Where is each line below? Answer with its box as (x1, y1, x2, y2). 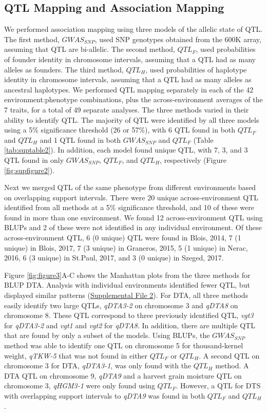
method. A (215, 360, 249, 371)
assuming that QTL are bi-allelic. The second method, (4, 44, 175, 54)
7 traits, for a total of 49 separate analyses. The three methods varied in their (4, 104, 249, 115)
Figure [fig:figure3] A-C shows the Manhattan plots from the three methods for (4, 269, 251, 280)
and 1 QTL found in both (40, 134, 121, 145)
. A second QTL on (199, 350, 260, 361)
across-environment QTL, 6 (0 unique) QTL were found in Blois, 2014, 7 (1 (4, 232, 241, 243)
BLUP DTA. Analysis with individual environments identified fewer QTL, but (4, 279, 250, 290)
